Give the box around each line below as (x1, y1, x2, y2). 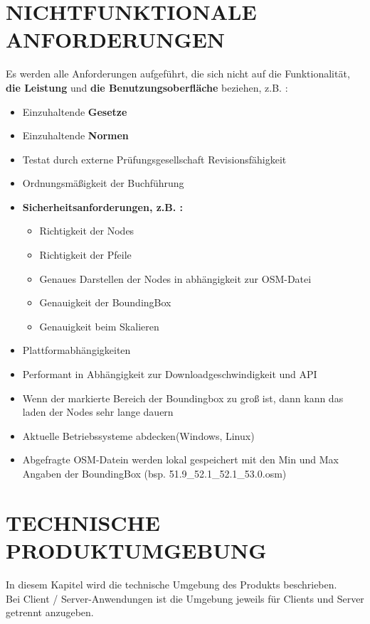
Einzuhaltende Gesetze (22, 104, 127, 119)
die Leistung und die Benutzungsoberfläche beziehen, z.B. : (6, 80, 288, 95)
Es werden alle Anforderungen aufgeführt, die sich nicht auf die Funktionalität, (6, 66, 350, 81)
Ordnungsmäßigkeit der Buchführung (22, 176, 184, 190)
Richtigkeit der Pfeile (39, 247, 132, 262)
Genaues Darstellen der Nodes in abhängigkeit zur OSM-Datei (39, 271, 312, 286)
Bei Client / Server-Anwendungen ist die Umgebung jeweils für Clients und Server (6, 591, 364, 606)
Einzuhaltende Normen (22, 128, 129, 143)
